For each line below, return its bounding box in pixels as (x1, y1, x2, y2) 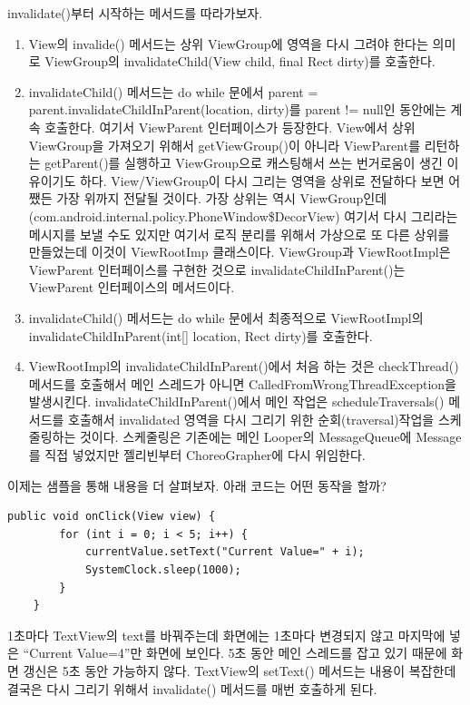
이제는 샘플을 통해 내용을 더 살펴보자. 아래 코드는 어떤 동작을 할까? (7, 475, 387, 494)
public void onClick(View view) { (7, 510, 216, 524)
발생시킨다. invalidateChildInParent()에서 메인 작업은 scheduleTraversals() (28, 392, 445, 411)
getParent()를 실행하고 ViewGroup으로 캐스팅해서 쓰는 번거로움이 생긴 (44, 153, 443, 172)
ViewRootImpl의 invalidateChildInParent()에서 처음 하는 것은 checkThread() (28, 357, 459, 376)
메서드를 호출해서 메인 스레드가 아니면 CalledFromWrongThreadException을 (28, 374, 456, 393)
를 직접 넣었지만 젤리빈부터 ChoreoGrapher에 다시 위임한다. (28, 446, 366, 465)
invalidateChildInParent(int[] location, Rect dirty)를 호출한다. (28, 326, 373, 345)
